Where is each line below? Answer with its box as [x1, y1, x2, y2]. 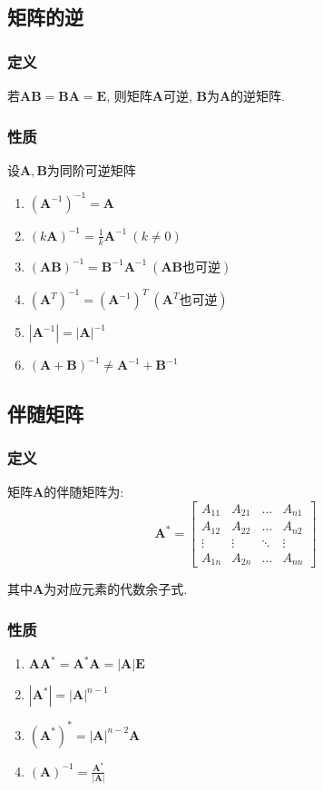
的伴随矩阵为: [44, 482, 124, 501]
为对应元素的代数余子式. [44, 579, 188, 598]
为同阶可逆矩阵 [46, 160, 136, 179]
